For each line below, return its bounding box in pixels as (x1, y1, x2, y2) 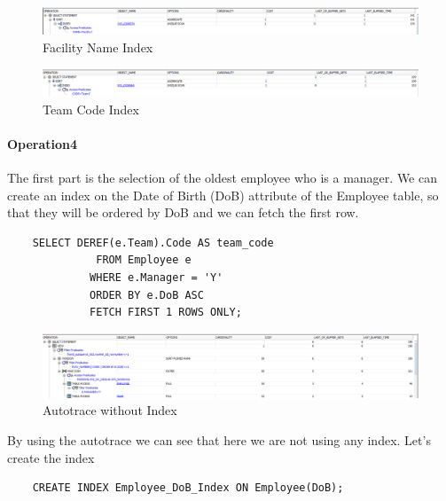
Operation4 (7, 134, 78, 153)
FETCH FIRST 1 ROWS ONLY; (90, 306, 242, 319)
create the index (7, 448, 95, 466)
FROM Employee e (96, 254, 192, 267)
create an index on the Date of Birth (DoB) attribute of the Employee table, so (7, 185, 439, 204)
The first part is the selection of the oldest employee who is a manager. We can (7, 168, 437, 187)
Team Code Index (43, 99, 139, 118)
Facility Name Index (43, 38, 153, 57)
